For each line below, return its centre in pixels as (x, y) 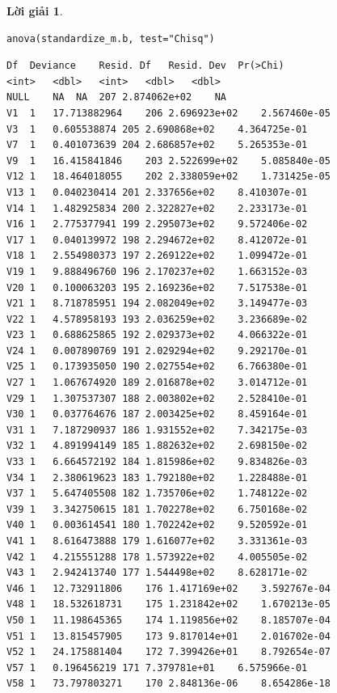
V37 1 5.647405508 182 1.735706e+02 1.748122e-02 (157, 494)
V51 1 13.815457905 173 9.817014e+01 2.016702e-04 (168, 636)
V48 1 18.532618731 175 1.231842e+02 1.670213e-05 (168, 604)
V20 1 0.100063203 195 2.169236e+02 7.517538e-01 (157, 287)
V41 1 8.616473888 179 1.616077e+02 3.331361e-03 (157, 541)
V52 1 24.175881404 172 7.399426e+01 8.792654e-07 (168, 652)
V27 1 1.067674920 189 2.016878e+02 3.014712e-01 (157, 383)
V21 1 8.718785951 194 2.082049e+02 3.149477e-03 (157, 304)
